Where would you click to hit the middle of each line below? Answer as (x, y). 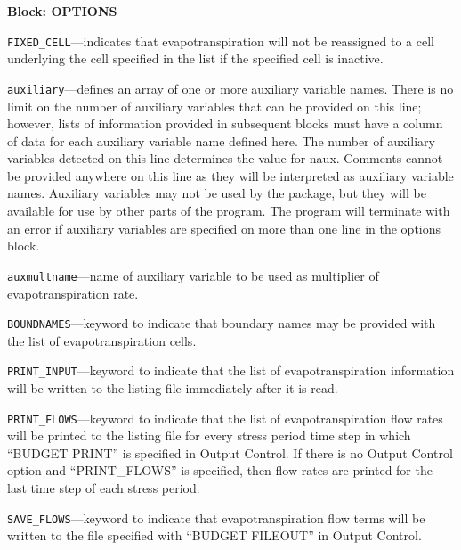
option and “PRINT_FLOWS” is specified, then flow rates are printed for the (220, 470)
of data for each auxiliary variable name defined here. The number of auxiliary (221, 140)
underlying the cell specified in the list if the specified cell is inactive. (195, 58)
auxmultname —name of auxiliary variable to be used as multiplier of (193, 275)
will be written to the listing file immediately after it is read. (173, 388)
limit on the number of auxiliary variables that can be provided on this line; (214, 106)
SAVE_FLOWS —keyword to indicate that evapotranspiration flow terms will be (216, 517)
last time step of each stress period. (104, 488)
